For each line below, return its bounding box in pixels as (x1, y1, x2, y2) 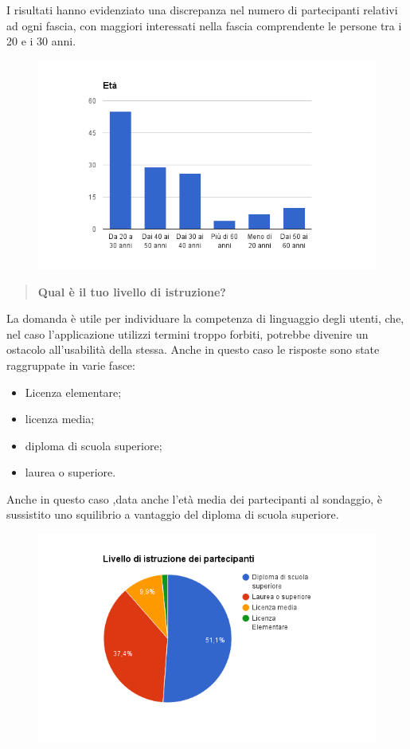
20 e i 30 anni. (6, 33, 76, 49)
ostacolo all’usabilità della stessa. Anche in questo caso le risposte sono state (6, 341, 380, 358)
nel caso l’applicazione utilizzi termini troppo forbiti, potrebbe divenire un (6, 325, 369, 342)
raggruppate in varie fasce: (6, 356, 135, 373)
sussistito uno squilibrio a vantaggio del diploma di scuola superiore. (6, 506, 339, 523)
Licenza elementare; (25, 383, 122, 400)
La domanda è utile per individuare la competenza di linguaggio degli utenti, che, (6, 310, 404, 327)
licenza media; (25, 410, 95, 427)
